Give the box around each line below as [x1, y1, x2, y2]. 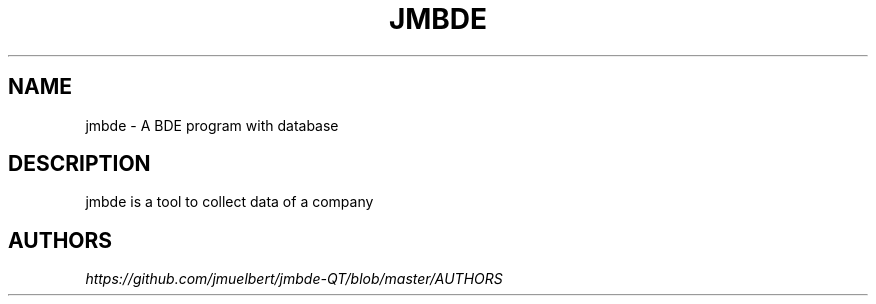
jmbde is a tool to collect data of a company [85, 193, 374, 211]
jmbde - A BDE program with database [85, 116, 339, 134]
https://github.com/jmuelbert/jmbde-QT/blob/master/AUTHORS [85, 270, 503, 288]
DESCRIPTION [8, 151, 151, 177]
